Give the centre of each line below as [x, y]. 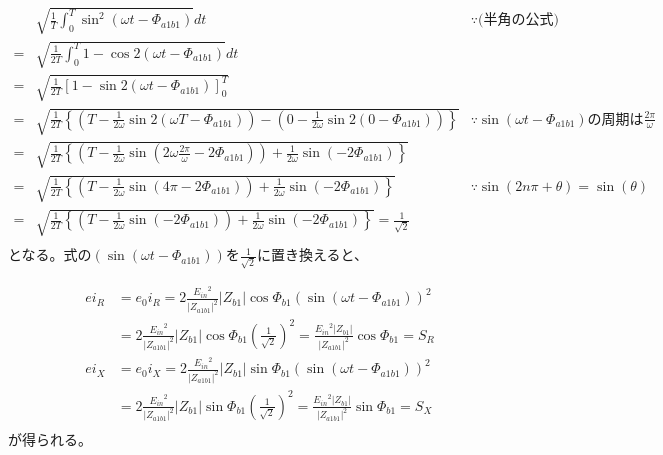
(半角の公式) [518, 20]
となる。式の [50, 254]
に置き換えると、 [312, 254]
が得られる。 [50, 439]
